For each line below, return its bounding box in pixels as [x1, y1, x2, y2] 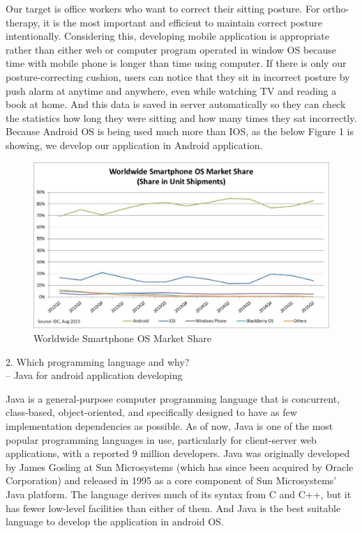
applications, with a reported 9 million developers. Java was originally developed [6, 446, 350, 461]
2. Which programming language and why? [6, 354, 190, 369]
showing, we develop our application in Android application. [6, 137, 263, 152]
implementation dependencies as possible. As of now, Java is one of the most [6, 419, 333, 433]
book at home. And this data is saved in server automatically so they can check [6, 97, 346, 111]
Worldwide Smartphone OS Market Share [33, 331, 211, 346]
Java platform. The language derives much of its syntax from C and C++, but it [6, 486, 352, 501]
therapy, [6, 15, 40, 29]
